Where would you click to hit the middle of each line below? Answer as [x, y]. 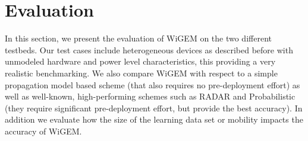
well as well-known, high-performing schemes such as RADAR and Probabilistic [150, 96]
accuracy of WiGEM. [43, 131]
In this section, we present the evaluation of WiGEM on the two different [138, 38]
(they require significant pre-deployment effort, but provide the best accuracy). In [154, 108]
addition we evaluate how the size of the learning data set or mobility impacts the [154, 119]
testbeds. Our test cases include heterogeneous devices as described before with [149, 49]
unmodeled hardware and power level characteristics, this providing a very [140, 61]
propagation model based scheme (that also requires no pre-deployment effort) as [153, 84]
